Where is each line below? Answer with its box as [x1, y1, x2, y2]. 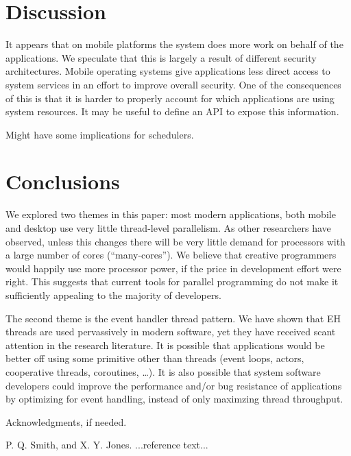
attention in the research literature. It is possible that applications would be [5, 337, 325, 352]
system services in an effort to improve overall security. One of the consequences [5, 77, 341, 91]
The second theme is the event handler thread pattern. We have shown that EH [5, 311, 341, 325]
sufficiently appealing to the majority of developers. [5, 287, 221, 302]
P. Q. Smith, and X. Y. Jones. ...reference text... [5, 437, 208, 452]
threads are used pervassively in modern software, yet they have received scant [5, 324, 336, 339]
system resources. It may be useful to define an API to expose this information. [5, 104, 339, 119]
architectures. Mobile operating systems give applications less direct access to [5, 64, 330, 78]
